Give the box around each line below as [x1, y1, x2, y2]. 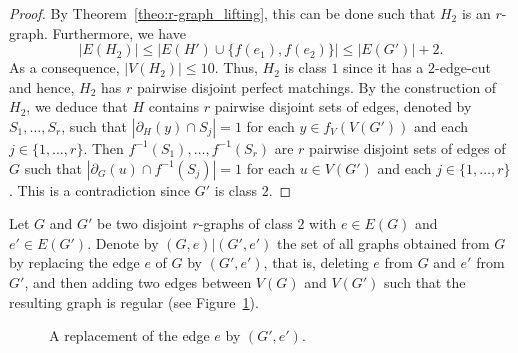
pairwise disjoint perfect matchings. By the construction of [136, 76, 497, 97]
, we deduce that [26, 96, 128, 117]
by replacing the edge [9, 252, 140, 273]
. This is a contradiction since [9, 179, 191, 200]
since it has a [343, 57, 424, 78]
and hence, [9, 76, 75, 97]
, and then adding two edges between [24, 271, 252, 292]
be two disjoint [97, 213, 188, 234]
